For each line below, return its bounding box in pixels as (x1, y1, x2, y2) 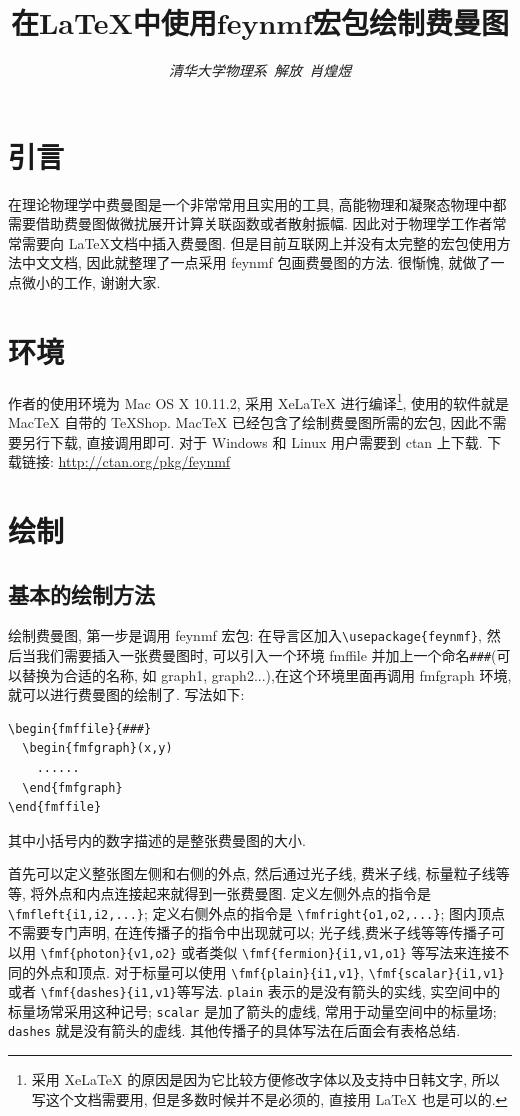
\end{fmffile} (8, 800, 102, 815)
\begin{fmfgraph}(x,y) (22, 741, 173, 756)
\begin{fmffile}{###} (8, 721, 152, 736)
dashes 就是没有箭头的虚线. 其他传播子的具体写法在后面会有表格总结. (8, 1020, 461, 1041)
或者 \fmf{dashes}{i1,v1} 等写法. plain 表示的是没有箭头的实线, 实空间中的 (8, 981, 501, 1002)
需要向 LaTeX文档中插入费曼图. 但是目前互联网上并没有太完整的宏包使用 (21, 232, 497, 253)
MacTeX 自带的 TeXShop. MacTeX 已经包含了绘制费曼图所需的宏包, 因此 (8, 412, 479, 432)
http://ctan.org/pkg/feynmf (58, 451, 231, 472)
